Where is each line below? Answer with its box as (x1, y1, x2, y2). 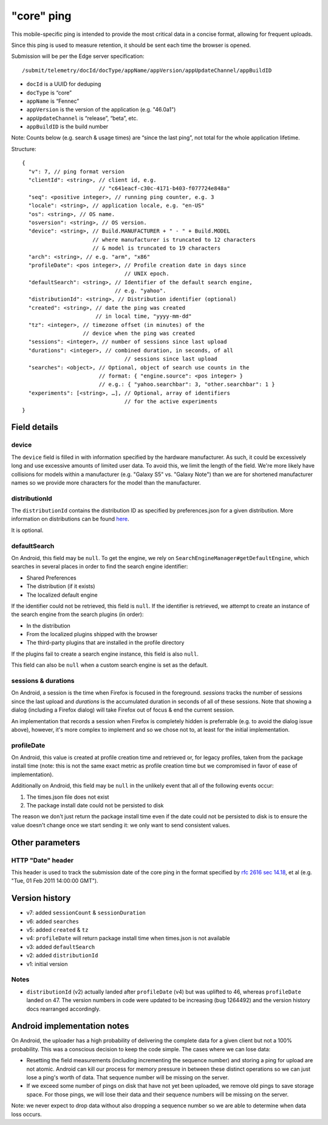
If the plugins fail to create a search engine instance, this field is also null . (11, 650, 199, 657)
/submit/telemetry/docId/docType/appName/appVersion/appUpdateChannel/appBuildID (22, 67, 272, 74)
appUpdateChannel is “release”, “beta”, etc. (26, 114, 138, 122)
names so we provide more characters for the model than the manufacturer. (11, 478, 201, 486)
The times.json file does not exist (26, 793, 109, 801)
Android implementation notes (11, 1021, 129, 1031)
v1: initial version (26, 960, 68, 967)
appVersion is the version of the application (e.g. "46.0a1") (26, 106, 176, 113)
